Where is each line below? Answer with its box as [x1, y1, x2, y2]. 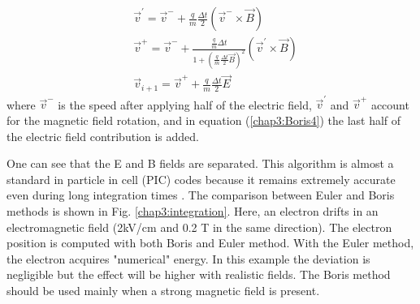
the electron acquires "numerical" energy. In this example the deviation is [6, 250, 370, 267]
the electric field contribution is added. [6, 127, 200, 144]
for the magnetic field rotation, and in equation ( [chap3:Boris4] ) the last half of [6, 111, 401, 128]
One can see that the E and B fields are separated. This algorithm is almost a [6, 155, 394, 172]
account [370, 96, 409, 113]
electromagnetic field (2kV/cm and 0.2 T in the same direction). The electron [6, 218, 392, 235]
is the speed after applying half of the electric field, [58, 96, 312, 113]
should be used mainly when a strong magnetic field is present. [6, 281, 320, 298]
